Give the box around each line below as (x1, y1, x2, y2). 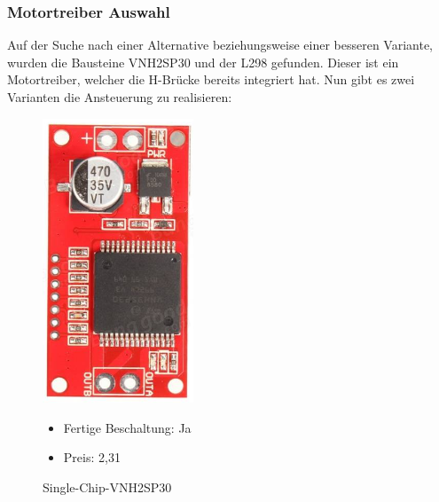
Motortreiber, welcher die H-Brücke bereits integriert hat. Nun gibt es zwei (7, 70, 415, 89)
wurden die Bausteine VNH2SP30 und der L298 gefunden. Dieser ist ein (7, 52, 399, 71)
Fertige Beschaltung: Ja (63, 418, 192, 436)
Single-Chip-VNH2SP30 (43, 477, 172, 496)
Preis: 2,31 (63, 448, 121, 467)
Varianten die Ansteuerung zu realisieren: (7, 88, 232, 106)
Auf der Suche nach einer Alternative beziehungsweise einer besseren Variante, (7, 35, 434, 54)
